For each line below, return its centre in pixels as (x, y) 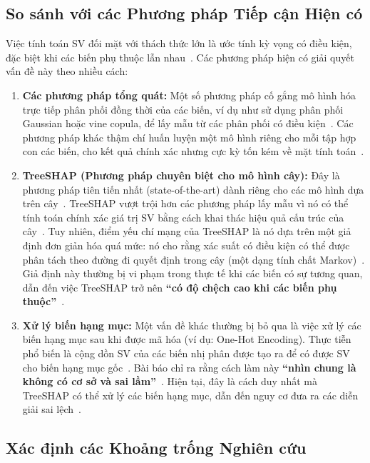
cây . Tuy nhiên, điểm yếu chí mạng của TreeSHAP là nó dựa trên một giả (187, 231)
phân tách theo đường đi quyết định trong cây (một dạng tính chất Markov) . (194, 259)
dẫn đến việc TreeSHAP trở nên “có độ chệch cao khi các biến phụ (180, 287)
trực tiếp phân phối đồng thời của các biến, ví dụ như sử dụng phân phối (183, 109)
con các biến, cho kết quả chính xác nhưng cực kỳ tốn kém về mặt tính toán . (193, 151)
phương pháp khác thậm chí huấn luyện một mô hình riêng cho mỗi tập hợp (189, 137)
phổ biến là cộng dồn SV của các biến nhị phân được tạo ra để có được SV (186, 353)
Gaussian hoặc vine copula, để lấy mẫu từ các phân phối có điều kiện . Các (188, 123)
